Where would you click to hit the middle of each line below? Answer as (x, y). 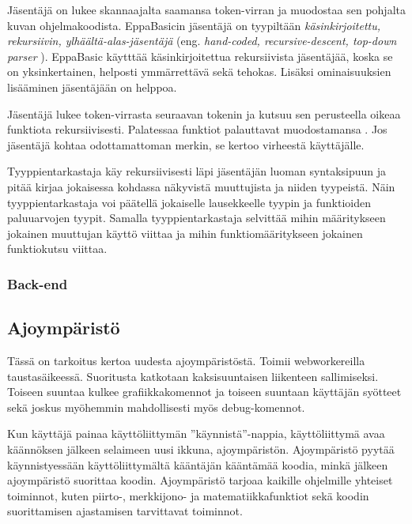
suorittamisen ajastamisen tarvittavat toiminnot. (125, 511)
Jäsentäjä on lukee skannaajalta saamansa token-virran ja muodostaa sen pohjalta (206, 9)
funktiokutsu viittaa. (57, 249)
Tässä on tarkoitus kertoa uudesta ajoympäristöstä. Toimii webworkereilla (186, 360)
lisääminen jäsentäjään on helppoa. (92, 87)
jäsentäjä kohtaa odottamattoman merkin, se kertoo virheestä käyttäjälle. (186, 144)
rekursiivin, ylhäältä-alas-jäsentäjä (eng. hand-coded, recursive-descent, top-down (202, 41)
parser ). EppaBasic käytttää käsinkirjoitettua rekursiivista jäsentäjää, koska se (200, 56)
